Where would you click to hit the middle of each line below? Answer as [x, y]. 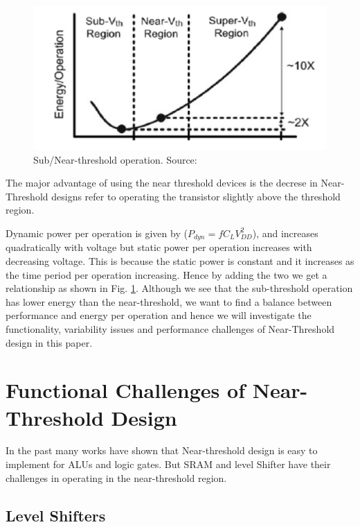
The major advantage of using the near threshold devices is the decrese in [162, 183]
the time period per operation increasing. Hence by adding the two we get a [166, 274]
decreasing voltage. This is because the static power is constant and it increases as [180, 261]
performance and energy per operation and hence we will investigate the [159, 315]
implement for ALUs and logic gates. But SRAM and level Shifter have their [168, 464]
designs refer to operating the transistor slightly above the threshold [196, 196]
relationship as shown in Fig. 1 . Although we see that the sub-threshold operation [179, 288]
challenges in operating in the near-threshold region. [116, 477]
